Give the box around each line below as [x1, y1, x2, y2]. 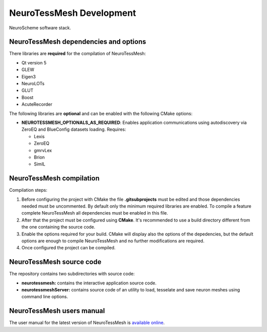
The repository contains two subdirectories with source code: [9, 271, 135, 277]
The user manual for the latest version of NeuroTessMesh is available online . [9, 320, 165, 326]
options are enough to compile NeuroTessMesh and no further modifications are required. [21, 238, 205, 244]
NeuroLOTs [21, 81, 44, 87]
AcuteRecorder [21, 102, 52, 108]
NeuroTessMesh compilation [9, 174, 100, 183]
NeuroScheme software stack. [9, 25, 71, 31]
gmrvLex [34, 147, 52, 153]
